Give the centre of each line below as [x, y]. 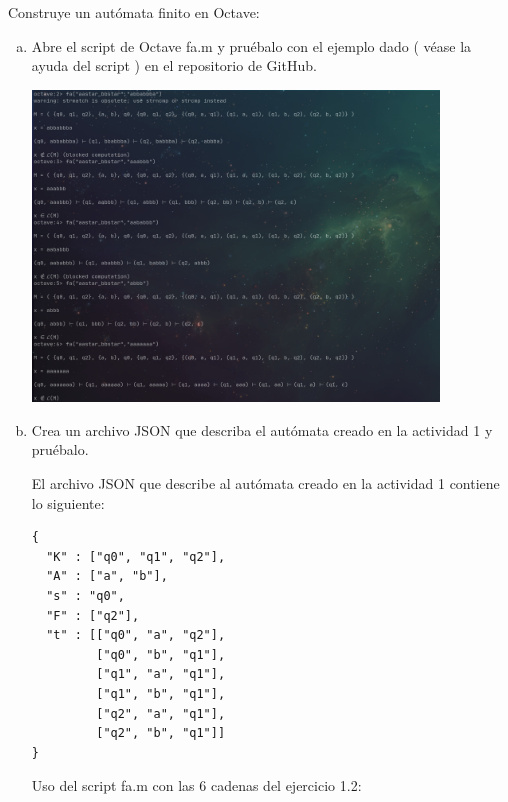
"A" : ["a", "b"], [107, 576]
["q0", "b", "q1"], [161, 654]
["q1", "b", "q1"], [161, 694]
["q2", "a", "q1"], [161, 713]
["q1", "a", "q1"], [161, 674]
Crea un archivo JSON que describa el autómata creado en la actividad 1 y [262, 429]
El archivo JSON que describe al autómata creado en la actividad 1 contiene [265, 483]
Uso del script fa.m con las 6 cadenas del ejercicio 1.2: [196, 785]
